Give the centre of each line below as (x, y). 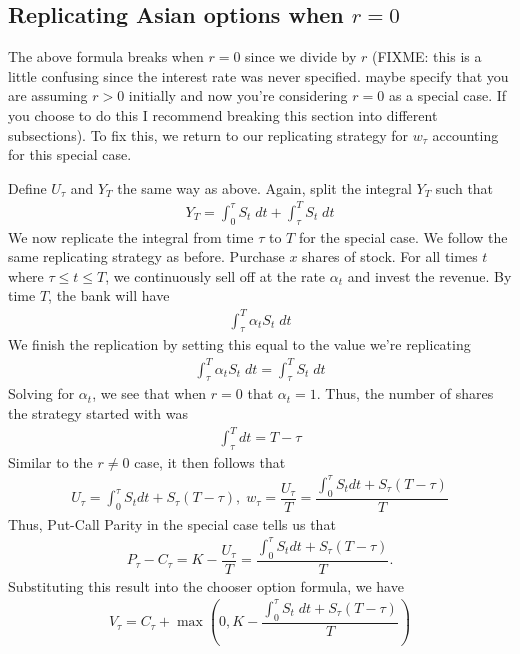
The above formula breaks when (106, 56)
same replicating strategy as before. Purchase (146, 256)
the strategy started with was (98, 412)
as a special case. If (447, 95)
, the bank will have (109, 295)
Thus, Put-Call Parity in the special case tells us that (172, 523)
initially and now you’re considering (238, 95)
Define (27, 187)
